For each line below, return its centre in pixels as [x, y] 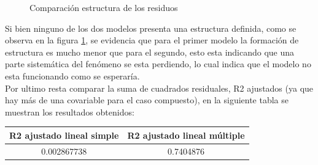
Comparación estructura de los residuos [104, 7]
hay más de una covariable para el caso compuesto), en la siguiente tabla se [147, 100]
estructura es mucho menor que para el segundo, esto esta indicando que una [150, 52]
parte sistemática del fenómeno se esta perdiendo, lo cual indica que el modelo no [158, 64]
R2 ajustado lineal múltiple [186, 135]
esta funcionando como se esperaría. [72, 75]
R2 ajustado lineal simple [64, 135]
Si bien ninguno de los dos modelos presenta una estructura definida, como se [151, 28]
